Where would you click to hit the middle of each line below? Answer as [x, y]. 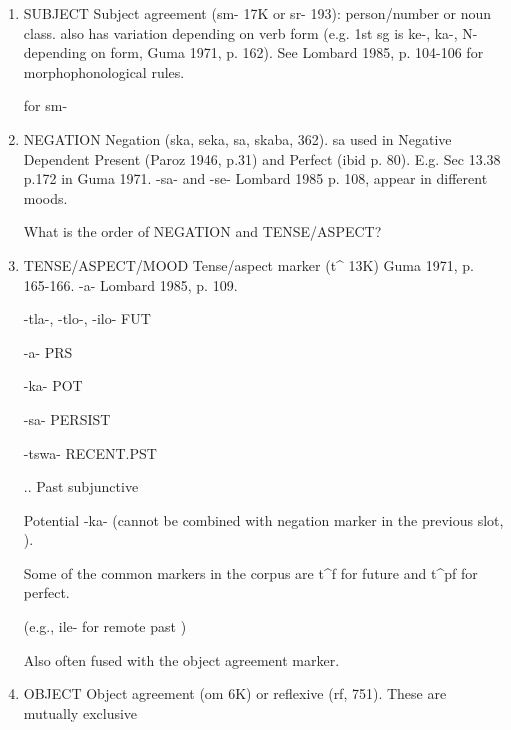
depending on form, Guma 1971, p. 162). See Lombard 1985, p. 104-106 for [253, 52]
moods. [45, 197]
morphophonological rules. [104, 71]
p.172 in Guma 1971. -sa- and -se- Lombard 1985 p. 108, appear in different [255, 178]
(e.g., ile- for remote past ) [105, 626]
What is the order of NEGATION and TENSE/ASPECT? [202, 231]
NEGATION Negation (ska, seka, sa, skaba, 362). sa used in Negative [237, 138]
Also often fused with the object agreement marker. [181, 659]
